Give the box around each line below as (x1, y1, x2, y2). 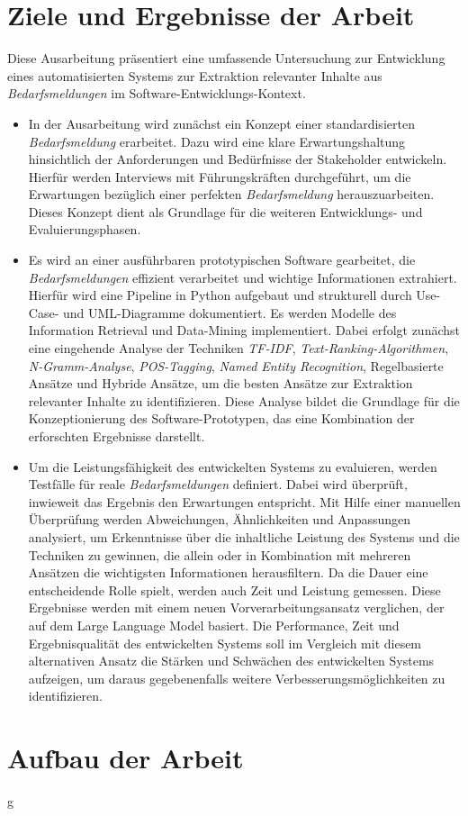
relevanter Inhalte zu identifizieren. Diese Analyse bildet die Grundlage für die (28, 391, 460, 410)
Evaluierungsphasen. (28, 220, 141, 239)
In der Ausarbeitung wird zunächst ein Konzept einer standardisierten (28, 113, 415, 132)
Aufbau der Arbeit (7, 739, 244, 776)
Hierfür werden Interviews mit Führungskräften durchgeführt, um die (28, 167, 411, 186)
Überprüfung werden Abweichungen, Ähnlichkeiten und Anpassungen (28, 510, 411, 529)
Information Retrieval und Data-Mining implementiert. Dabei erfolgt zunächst (28, 321, 460, 340)
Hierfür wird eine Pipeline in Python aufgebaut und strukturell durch (28, 286, 412, 304)
